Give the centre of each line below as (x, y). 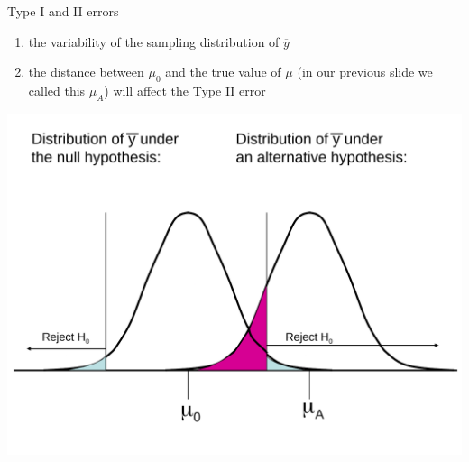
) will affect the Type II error (185, 90)
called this (57, 90)
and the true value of (223, 72)
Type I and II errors (63, 11)
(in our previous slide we (365, 72)
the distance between (86, 72)
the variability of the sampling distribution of (154, 41)
